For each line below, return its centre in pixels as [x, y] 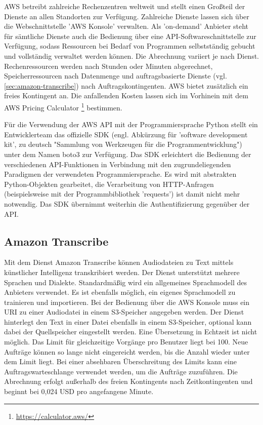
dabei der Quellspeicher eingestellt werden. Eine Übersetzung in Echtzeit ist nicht [131, 332]
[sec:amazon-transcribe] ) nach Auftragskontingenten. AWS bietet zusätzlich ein [126, 85]
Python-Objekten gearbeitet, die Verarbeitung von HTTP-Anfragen [109, 184]
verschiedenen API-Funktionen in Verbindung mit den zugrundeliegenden [118, 164]
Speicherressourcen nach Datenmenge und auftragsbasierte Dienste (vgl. [116, 76]
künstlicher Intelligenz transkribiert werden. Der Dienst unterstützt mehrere [122, 272]
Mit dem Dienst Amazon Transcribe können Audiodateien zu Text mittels [119, 262]
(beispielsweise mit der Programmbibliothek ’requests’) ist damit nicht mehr [122, 194]
